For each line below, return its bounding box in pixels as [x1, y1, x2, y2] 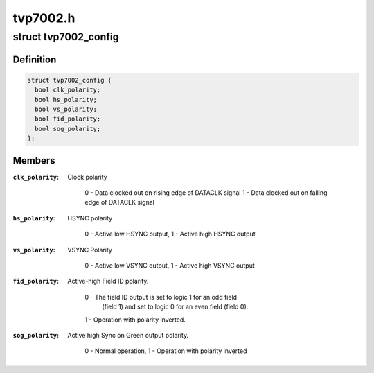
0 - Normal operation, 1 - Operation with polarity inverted [84, 347, 247, 355]
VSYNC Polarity [67, 245, 112, 254]
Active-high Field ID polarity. [67, 277, 149, 286]
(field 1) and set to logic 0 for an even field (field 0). [102, 302, 249, 311]
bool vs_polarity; [35, 105, 97, 113]
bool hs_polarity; [35, 96, 97, 103]
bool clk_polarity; [35, 86, 101, 94]
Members [12, 155, 55, 166]
